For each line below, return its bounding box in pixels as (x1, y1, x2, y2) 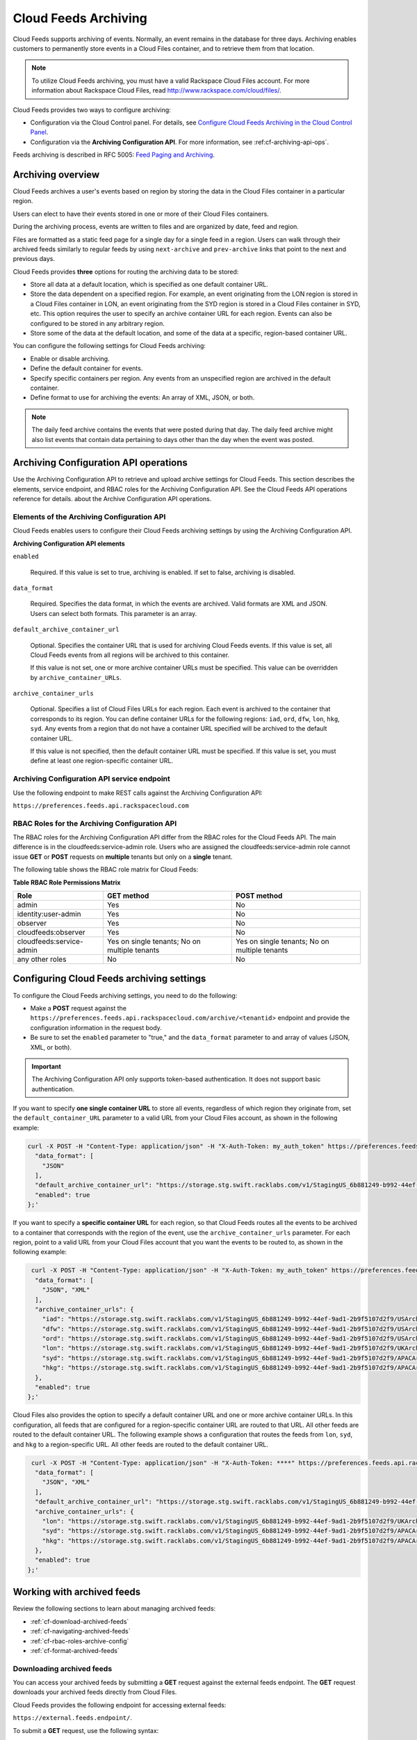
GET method (106, 891, 149, 901)
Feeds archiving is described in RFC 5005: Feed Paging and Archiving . (13, 150, 215, 159)
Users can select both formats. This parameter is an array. (30, 609, 197, 617)
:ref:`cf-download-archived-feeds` (30, 1617, 129, 1625)
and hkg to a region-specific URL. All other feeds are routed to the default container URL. (13, 1440, 269, 1448)
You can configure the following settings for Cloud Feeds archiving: (13, 342, 206, 350)
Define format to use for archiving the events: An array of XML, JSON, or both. (30, 393, 255, 402)
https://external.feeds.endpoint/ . (13, 1714, 132, 1722)
